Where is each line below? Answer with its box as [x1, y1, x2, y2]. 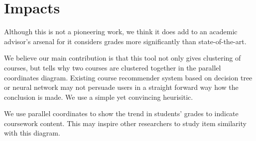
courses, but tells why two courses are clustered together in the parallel [4, 62, 221, 72]
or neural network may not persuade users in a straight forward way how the [4, 82, 239, 92]
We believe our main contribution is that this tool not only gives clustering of [4, 53, 241, 63]
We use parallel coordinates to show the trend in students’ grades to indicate [4, 108, 239, 119]
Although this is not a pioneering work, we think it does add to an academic [4, 26, 238, 37]
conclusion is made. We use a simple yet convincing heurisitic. [4, 91, 193, 102]
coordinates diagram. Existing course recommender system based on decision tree [4, 72, 253, 82]
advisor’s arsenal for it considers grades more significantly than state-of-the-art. [4, 36, 247, 46]
